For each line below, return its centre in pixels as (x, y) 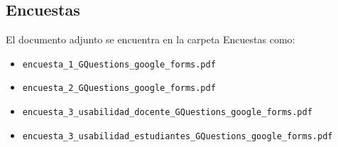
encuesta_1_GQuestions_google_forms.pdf (119, 64)
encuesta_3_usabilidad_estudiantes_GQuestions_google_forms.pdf (178, 136)
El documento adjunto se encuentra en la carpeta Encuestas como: (151, 39)
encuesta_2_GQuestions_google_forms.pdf (119, 88)
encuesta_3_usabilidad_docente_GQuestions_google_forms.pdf (167, 113)
